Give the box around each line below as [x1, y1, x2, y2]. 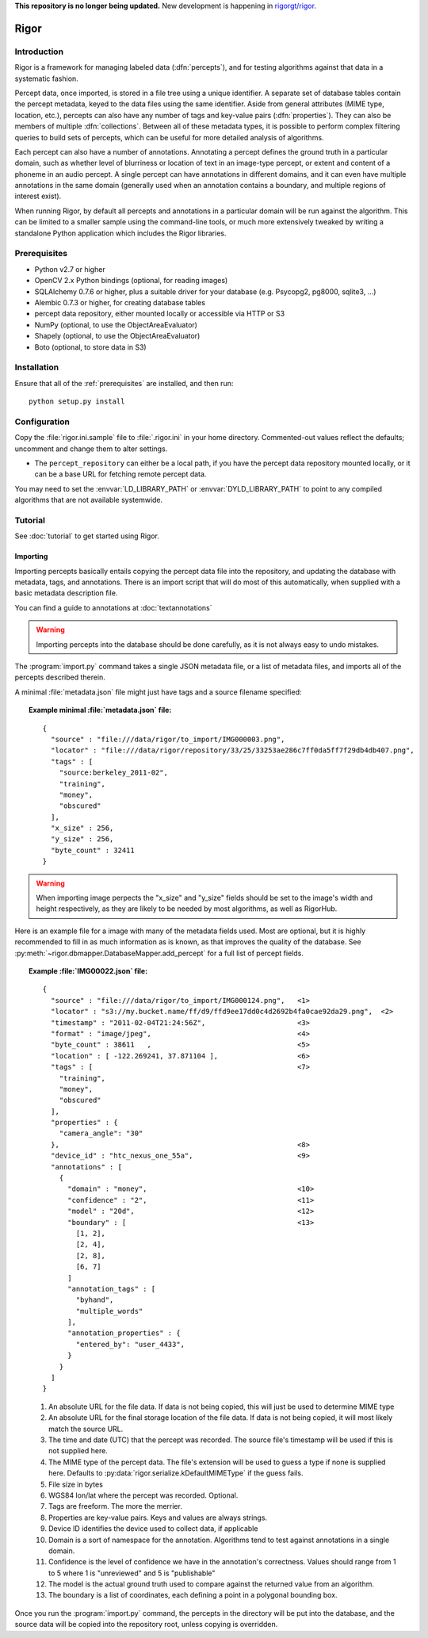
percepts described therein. [14, 672, 106, 682]
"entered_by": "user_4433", [75, 1340, 185, 1349]
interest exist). [14, 191, 62, 201]
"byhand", [75, 1295, 114, 1304]
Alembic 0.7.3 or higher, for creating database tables [34, 297, 206, 307]
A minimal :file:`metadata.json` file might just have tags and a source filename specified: [14, 687, 302, 697]
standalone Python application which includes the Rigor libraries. [14, 228, 227, 238]
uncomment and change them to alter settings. [14, 444, 168, 454]
